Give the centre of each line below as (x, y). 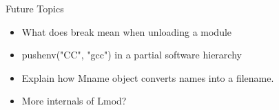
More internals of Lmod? (74, 101)
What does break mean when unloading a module (127, 31)
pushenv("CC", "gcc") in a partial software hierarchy (132, 55)
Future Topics (35, 8)
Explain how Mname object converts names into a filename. (148, 77)
